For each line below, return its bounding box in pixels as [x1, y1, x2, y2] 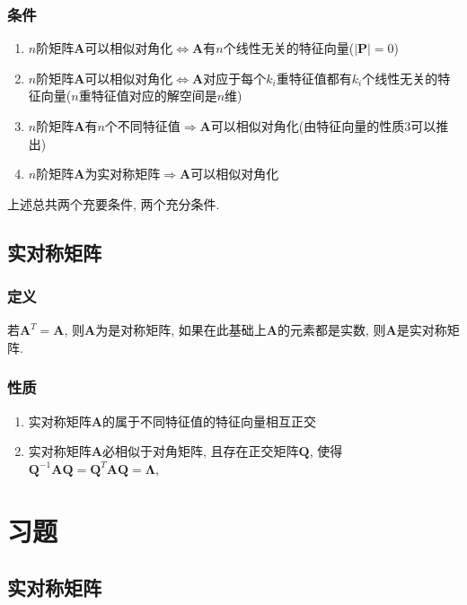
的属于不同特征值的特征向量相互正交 [101, 411, 316, 430]
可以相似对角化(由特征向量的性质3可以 [210, 117, 436, 135]
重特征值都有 [276, 68, 352, 87]
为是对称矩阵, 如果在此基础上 [95, 320, 267, 339]
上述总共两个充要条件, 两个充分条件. [7, 194, 220, 213]
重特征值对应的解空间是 [78, 86, 217, 105]
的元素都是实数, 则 [277, 320, 386, 339]
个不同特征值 [104, 117, 181, 135]
